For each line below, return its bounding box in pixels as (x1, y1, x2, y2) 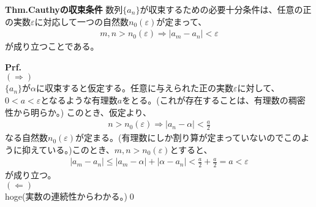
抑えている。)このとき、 (21, 143, 115, 156)
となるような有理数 (40, 94, 118, 106)
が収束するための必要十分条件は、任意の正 (140, 3, 312, 15)
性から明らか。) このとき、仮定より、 (5, 105, 152, 118)
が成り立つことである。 (5, 40, 99, 53)
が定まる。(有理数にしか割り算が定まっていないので (75, 131, 284, 144)
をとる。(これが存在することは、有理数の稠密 (122, 94, 306, 106)
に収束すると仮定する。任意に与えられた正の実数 (36, 81, 234, 94)
